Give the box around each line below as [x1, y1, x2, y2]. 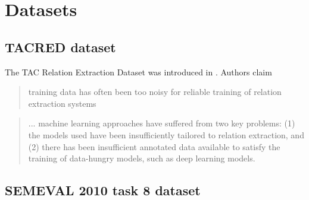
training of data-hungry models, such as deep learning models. [28, 152, 255, 164]
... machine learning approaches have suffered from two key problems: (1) [28, 117, 295, 129]
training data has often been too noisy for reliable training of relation [28, 85, 282, 98]
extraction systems [28, 97, 96, 109]
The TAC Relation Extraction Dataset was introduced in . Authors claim [5, 65, 272, 78]
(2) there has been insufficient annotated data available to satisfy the [28, 140, 280, 153]
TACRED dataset [5, 37, 116, 56]
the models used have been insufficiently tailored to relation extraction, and [28, 128, 304, 141]
